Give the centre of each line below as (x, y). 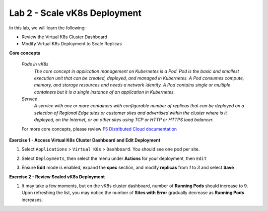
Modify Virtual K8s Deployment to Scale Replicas (72, 44)
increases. (32, 200)
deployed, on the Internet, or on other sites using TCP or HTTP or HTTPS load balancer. (124, 120)
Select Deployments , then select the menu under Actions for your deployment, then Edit (114, 158)
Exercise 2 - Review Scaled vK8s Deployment (57, 177)
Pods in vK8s (35, 64)
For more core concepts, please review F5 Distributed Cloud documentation (99, 129)
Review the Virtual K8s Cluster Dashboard (65, 37)
